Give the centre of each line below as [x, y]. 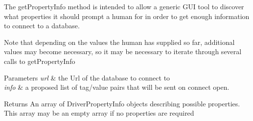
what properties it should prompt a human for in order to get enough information [127, 16]
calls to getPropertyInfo [40, 61]
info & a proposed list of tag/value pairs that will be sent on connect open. [117, 87]
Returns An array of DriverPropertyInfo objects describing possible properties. [122, 103]
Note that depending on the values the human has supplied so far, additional [119, 42]
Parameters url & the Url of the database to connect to [87, 77]
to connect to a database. [42, 26]
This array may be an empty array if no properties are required [99, 113]
